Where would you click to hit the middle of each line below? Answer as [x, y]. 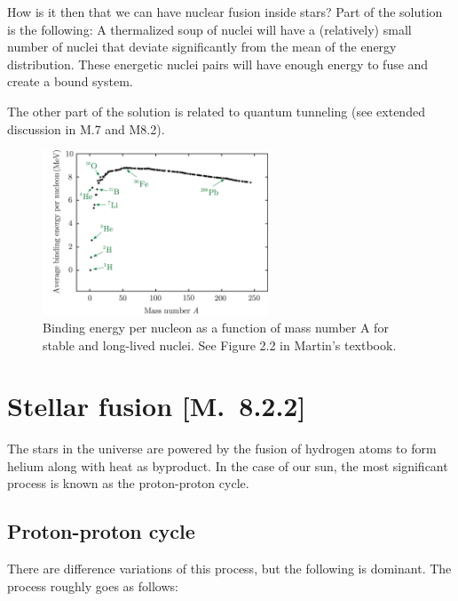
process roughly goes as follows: [93, 585]
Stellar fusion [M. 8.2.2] [157, 406]
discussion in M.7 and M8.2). [86, 128]
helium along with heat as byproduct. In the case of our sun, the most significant [228, 465]
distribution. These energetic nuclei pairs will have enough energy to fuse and [218, 64]
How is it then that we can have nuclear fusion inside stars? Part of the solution [225, 12]
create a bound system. [70, 81]
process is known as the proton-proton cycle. [128, 483]
